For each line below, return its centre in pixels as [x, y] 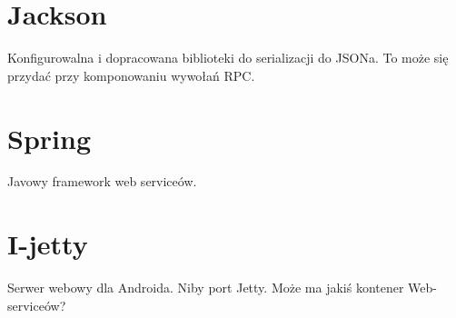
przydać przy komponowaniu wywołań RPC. [131, 75]
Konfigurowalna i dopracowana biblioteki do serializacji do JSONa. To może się [228, 58]
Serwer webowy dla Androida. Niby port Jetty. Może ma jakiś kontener [206, 288]
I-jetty [48, 244]
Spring [49, 138]
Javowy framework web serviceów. [102, 181]
